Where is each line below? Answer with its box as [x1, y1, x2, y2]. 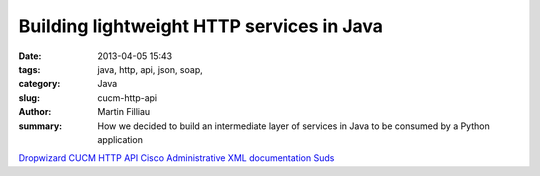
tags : [18, 63, 41, 75]
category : [18, 78, 61, 90]
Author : [18, 106, 52, 118]
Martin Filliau [97, 106, 151, 118]
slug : [18, 91, 40, 104]
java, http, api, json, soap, [97, 63, 204, 75]
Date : [18, 50, 42, 62]
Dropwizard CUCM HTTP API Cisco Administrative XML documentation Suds [18, 152, 335, 164]
